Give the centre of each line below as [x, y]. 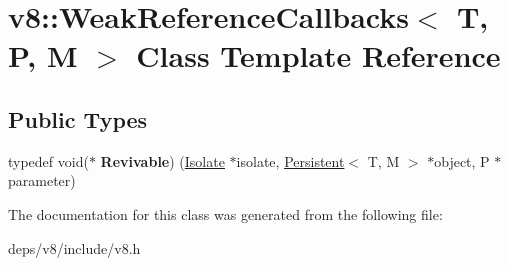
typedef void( [48, 160]
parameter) [42, 180]
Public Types [78, 118]
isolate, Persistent [290, 160]
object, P [462, 160]
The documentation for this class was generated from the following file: [225, 213]
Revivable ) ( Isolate [162, 160]
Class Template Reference [318, 55]
